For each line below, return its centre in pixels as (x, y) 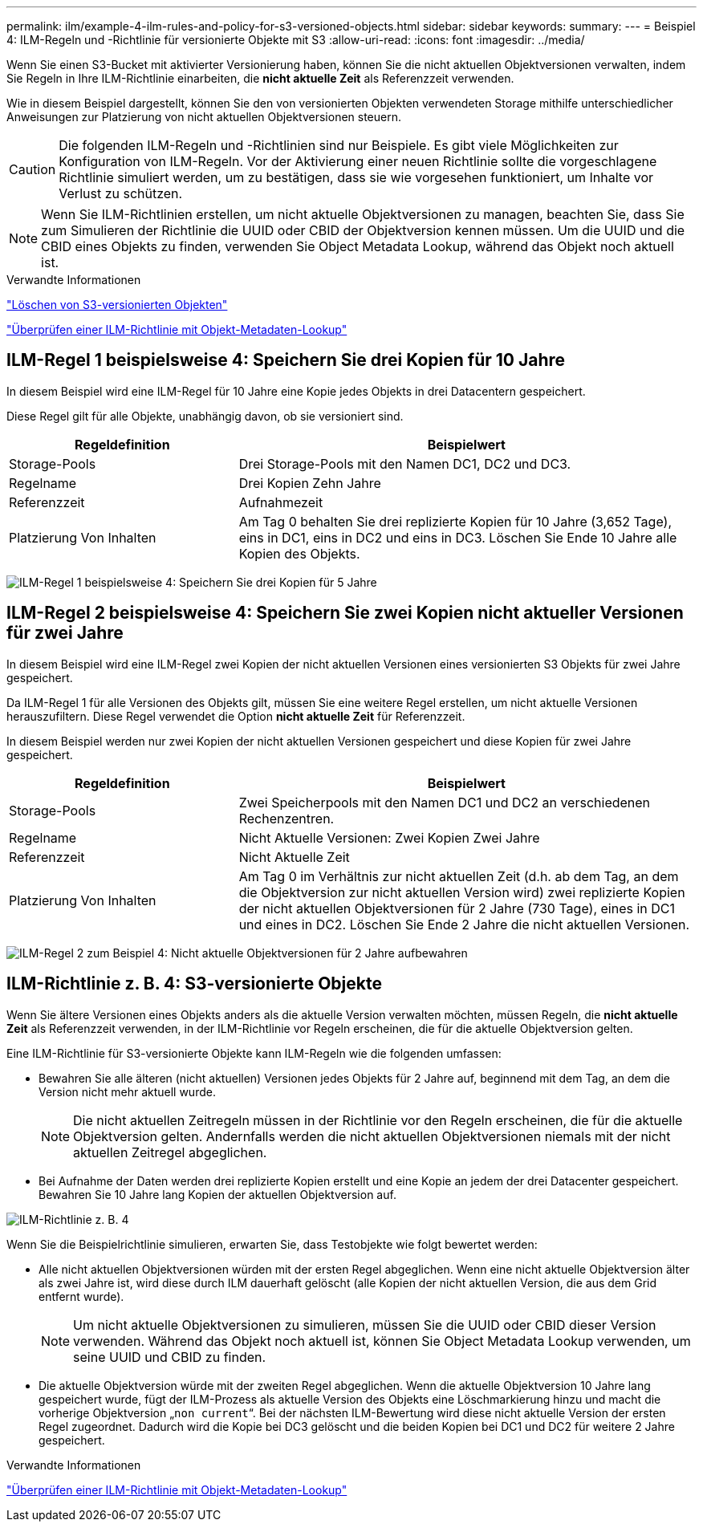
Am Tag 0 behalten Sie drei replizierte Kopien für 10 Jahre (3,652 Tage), (455, 521)
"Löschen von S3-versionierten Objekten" (117, 305)
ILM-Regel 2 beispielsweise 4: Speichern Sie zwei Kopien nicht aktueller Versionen (345, 613)
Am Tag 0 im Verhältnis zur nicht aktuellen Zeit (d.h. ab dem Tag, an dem (459, 876)
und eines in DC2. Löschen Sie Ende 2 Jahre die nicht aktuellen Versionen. (464, 924)
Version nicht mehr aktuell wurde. (127, 1091)
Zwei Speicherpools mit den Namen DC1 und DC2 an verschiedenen (445, 802)
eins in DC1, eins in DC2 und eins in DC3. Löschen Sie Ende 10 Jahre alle (458, 537)
